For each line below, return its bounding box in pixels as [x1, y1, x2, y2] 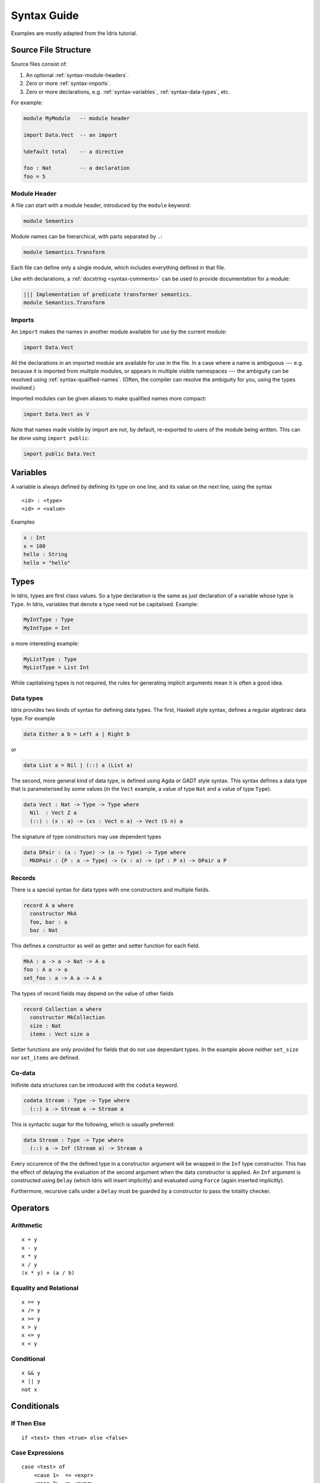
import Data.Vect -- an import [23, 131, 118, 138]
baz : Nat [30, 927, 59, 934]
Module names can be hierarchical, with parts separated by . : [11, 233, 162, 240]
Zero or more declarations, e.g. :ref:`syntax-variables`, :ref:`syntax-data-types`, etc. [25, 88, 231, 95]
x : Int [23, 534, 46, 541]
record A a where [23, 902, 74, 909]
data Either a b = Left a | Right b [23, 730, 130, 737]
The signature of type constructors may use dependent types [11, 833, 162, 840]
